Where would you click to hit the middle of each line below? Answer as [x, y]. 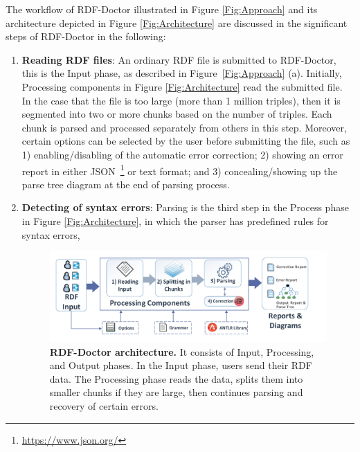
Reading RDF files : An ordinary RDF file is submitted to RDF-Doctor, [179, 59]
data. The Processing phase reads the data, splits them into [176, 378]
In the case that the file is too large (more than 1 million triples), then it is [181, 100]
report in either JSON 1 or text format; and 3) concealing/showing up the [180, 170]
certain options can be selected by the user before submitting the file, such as [186, 141]
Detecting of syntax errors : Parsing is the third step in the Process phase [185, 207]
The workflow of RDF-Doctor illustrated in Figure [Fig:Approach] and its [162, 9]
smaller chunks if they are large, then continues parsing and [176, 392]
